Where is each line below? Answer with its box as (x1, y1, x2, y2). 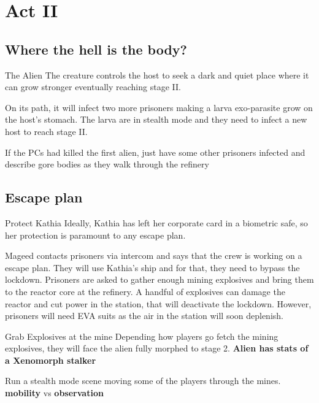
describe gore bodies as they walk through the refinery (5, 158, 209, 171)
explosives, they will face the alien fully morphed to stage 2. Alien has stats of (5, 342, 309, 355)
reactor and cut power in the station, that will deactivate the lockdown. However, (5, 297, 312, 310)
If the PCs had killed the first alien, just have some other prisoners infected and (5, 145, 306, 158)
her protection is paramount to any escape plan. (5, 228, 186, 241)
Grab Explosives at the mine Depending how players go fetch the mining (5, 329, 279, 342)
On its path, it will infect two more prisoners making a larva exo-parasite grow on (5, 101, 313, 113)
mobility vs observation (5, 386, 104, 399)
